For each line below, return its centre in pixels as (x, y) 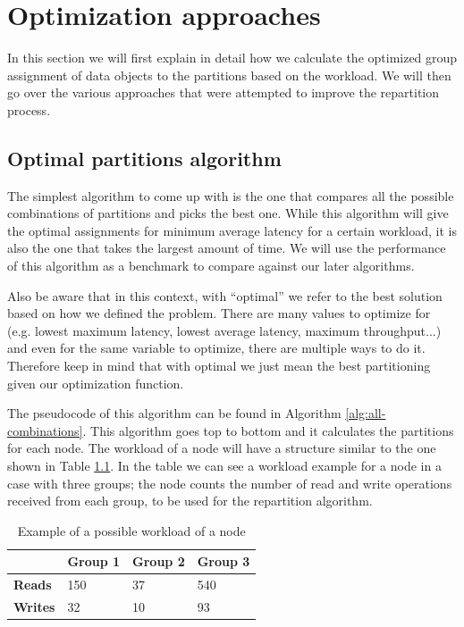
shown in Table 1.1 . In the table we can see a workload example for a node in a (224, 466)
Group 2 (159, 561)
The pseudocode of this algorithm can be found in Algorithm (174, 413)
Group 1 (94, 561)
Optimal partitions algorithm (144, 158)
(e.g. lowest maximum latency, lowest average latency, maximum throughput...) (224, 330)
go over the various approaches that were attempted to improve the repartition (224, 92)
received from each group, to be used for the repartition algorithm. (190, 501)
